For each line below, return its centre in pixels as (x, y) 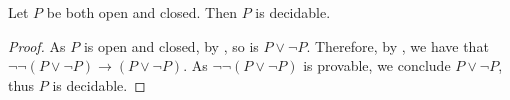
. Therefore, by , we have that (397, 45)
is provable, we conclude (377, 65)
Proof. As (37, 45)
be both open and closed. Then (141, 12)
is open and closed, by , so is (171, 45)
